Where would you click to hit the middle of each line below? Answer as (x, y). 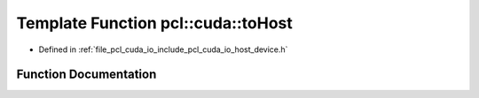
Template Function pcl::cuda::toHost (154, 23)
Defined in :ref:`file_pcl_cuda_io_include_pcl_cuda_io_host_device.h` (163, 49)
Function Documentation (86, 75)
